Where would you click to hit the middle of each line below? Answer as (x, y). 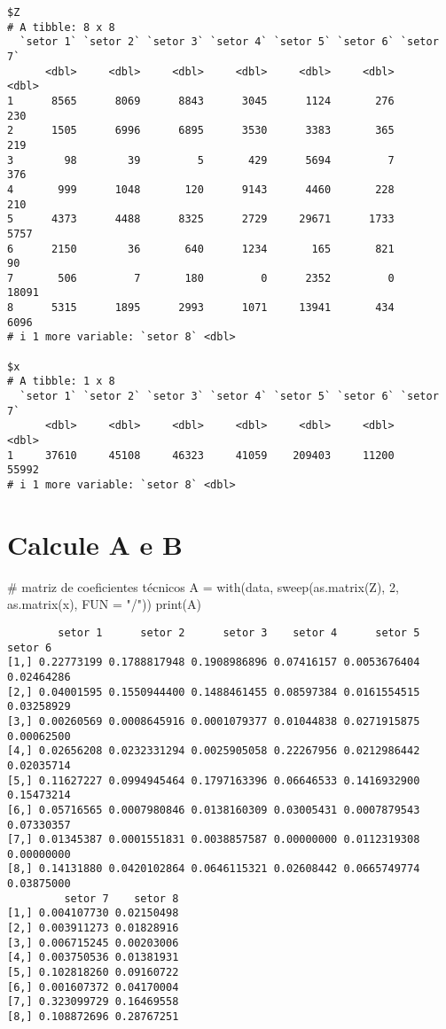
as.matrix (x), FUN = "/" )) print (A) (104, 604)
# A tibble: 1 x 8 (61, 382)
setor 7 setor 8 (121, 898)
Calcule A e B (95, 544)
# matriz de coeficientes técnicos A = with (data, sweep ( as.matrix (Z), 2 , (203, 586)
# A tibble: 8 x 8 (61, 27)
